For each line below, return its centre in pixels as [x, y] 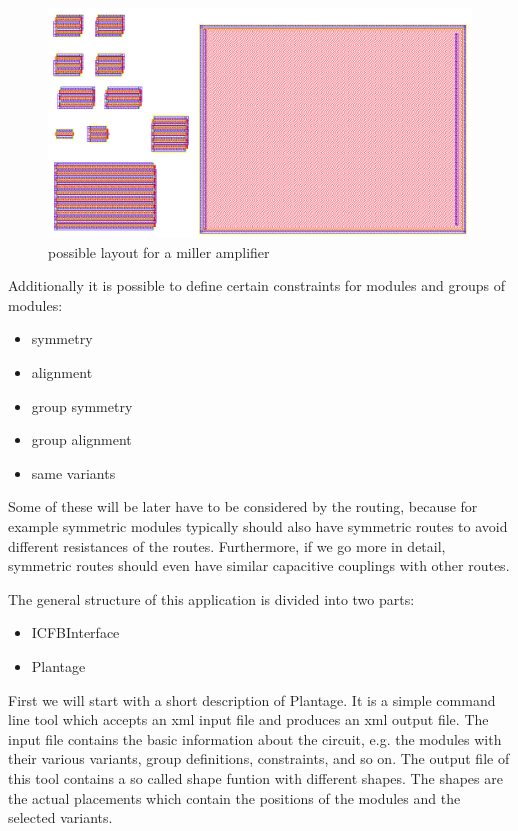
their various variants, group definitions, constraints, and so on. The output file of [259, 758]
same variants [73, 472]
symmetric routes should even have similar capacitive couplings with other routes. [259, 565]
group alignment [81, 439]
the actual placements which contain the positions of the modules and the [234, 797]
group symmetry [82, 405]
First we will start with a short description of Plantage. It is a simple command [252, 699]
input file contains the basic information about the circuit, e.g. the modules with [255, 738]
